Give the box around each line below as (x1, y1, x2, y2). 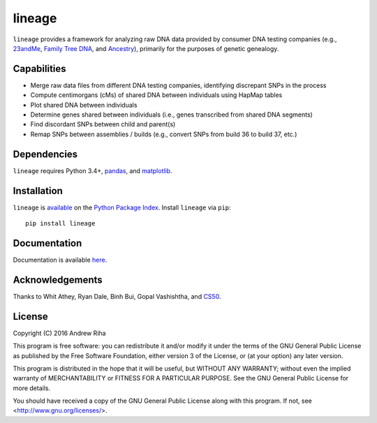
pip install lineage (25, 220, 96, 227)
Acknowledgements (13, 274, 103, 285)
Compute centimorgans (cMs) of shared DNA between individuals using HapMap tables (30, 91, 283, 99)
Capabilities (13, 63, 66, 75)
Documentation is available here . (13, 255, 108, 264)
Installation (13, 185, 63, 197)
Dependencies (13, 148, 78, 160)
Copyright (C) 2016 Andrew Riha (13, 329, 106, 337)
